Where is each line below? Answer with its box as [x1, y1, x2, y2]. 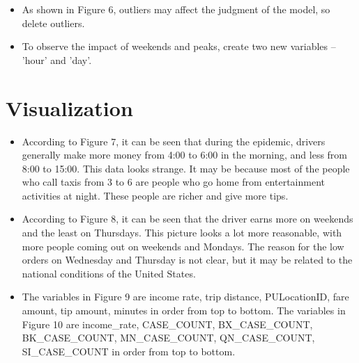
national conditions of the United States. [22, 266, 196, 280]
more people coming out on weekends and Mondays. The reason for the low [22, 239, 344, 253]
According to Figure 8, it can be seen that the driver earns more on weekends [22, 211, 353, 226]
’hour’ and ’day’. [22, 52, 92, 67]
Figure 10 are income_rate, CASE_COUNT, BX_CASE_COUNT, [22, 316, 313, 331]
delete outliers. [22, 15, 85, 30]
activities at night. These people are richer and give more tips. [22, 188, 289, 202]
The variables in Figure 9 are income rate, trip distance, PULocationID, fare [22, 289, 349, 304]
